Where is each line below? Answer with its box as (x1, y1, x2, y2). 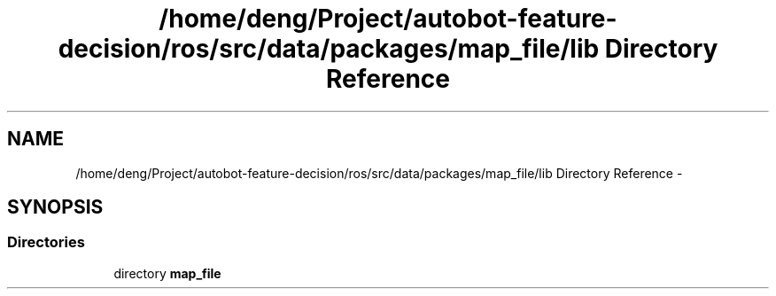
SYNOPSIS (7, 196, 104, 219)
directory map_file (113, 265, 221, 281)
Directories (7, 233, 85, 252)
